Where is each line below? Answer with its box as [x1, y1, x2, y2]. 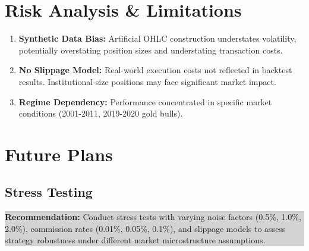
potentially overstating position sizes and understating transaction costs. [18, 43, 283, 56]
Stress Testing [5, 183, 93, 201]
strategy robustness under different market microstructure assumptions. [5, 234, 266, 246]
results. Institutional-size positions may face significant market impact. [18, 75, 276, 87]
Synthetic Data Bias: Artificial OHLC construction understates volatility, [18, 32, 297, 45]
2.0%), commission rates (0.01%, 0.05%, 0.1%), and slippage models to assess [5, 222, 286, 234]
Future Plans [5, 142, 113, 166]
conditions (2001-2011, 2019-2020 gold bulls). [18, 107, 183, 120]
